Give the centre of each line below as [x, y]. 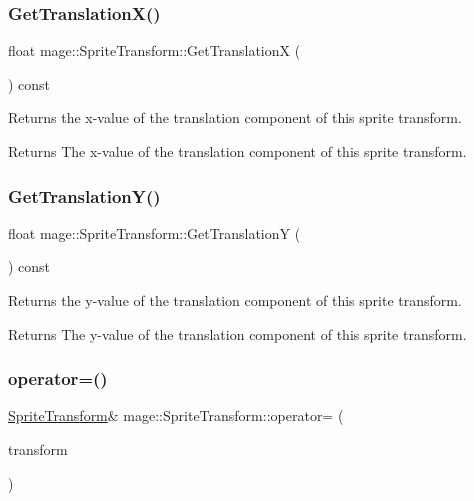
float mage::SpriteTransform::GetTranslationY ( [154, 232]
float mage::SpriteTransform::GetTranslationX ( [154, 50]
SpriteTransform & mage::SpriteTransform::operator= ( [176, 415]
